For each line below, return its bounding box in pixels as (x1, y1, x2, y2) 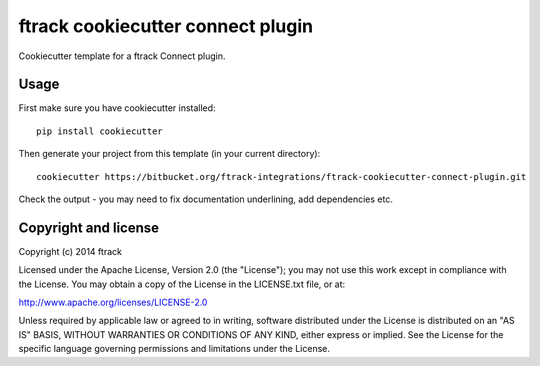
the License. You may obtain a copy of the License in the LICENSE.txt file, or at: (18, 278, 346, 290)
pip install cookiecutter (36, 125, 164, 137)
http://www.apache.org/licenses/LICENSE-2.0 (18, 296, 208, 309)
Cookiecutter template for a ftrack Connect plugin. (18, 50, 226, 62)
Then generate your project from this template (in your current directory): (18, 148, 321, 160)
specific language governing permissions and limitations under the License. (18, 343, 330, 355)
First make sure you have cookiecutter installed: (18, 102, 216, 114)
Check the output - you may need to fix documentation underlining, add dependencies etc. (18, 193, 394, 205)
